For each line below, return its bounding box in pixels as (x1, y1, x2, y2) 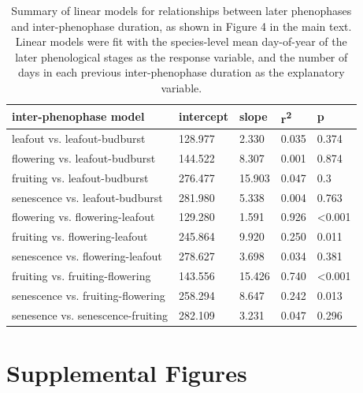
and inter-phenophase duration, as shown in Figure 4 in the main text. (11, 17, 352, 34)
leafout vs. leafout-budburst (12, 130, 146, 147)
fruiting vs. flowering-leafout (12, 228, 148, 245)
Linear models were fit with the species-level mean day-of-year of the (15, 33, 347, 50)
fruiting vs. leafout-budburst (12, 169, 149, 185)
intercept (178, 108, 228, 125)
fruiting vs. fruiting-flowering (12, 267, 151, 283)
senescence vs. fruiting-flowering (12, 286, 165, 303)
